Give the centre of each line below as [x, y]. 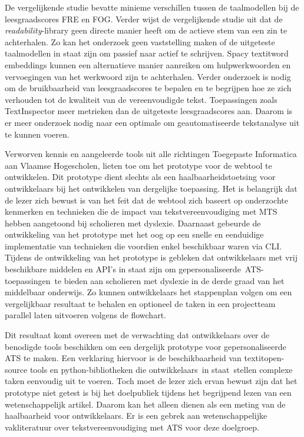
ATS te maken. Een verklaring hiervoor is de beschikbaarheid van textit [135, 358]
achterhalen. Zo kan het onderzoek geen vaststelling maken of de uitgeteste [140, 41]
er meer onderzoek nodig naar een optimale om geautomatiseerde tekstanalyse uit [152, 122]
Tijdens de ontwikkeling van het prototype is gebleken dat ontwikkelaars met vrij [151, 257]
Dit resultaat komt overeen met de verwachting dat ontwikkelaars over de [137, 335]
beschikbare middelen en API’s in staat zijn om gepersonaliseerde [123, 269]
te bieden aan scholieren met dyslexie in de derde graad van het [169, 280]
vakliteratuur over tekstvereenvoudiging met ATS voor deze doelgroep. [132, 427]
